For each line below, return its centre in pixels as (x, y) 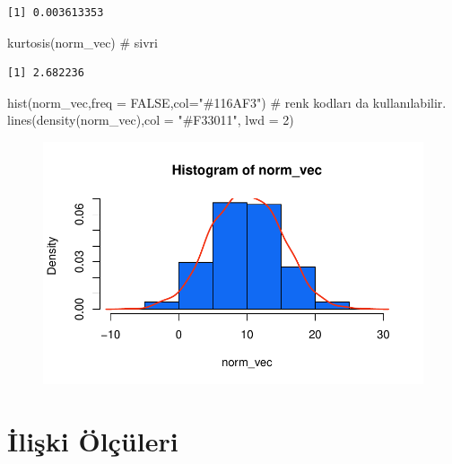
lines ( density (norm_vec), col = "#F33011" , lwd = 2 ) (151, 120)
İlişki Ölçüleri (93, 440)
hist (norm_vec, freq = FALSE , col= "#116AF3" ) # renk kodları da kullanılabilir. (227, 102)
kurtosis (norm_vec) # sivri (83, 42)
